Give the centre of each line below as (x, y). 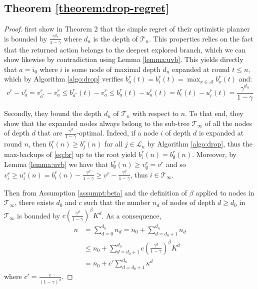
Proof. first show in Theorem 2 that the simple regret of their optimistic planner (127, 29)
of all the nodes (228, 123)
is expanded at (221, 133)
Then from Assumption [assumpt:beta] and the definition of (95, 192)
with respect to (155, 113)
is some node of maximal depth (112, 69)
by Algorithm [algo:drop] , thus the (200, 144)
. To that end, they (214, 113)
